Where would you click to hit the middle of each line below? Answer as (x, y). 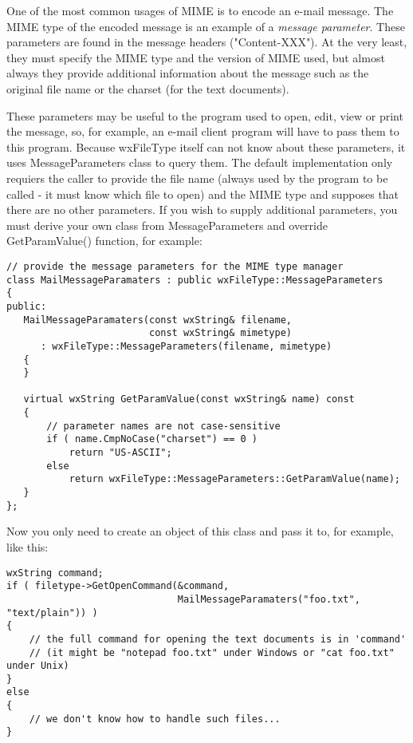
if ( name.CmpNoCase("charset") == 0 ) (152, 439)
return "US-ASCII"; (120, 453)
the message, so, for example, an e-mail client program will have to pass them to (203, 131)
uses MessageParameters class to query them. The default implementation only (200, 162)
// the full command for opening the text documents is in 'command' (218, 639)
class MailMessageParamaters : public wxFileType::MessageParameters (195, 280)
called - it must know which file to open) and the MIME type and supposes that (203, 194)
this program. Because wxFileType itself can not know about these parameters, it (206, 146)
